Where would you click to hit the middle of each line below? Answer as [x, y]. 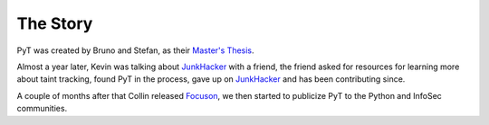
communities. [42, 109]
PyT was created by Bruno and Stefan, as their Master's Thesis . [135, 50]
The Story [55, 23]
